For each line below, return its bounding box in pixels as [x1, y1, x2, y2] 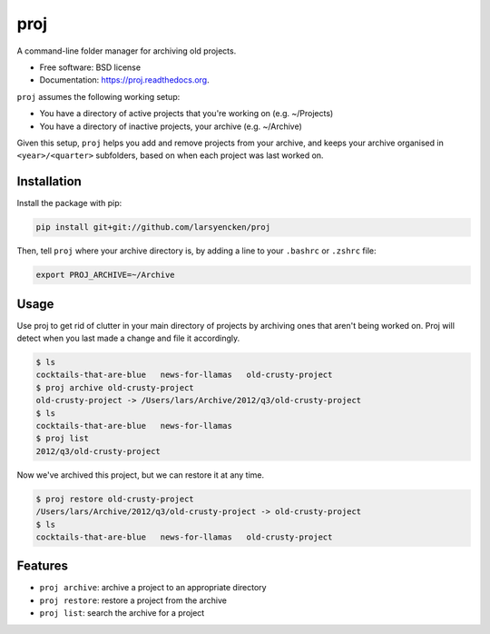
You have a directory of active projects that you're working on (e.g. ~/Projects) [39, 108, 334, 119]
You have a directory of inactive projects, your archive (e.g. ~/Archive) [39, 121, 303, 132]
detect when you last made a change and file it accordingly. [16, 332, 240, 344]
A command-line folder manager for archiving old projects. [16, 45, 237, 56]
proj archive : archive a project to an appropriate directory [39, 582, 267, 593]
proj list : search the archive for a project [39, 608, 205, 619]
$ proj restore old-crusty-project [35, 493, 194, 504]
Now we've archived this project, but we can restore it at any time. [16, 469, 265, 480]
